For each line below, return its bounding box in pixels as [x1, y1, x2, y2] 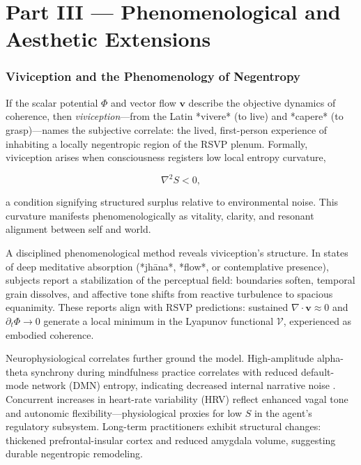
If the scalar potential [6, 95, 98, 109]
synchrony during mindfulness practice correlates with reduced [31, 364, 298, 379]
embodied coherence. [6, 327, 94, 342]
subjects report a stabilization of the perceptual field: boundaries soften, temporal [6, 273, 355, 287]
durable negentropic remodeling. [6, 446, 143, 461]
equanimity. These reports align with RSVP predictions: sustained [6, 300, 289, 314]
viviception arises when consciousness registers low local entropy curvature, [6, 150, 326, 165]
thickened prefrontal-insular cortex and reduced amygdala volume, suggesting [6, 432, 336, 447]
